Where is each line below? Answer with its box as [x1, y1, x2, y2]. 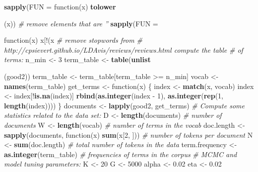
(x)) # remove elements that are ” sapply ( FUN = [4, 18, 158, 28]
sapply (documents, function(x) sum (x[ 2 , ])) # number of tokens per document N [4, 129, 253, 140]
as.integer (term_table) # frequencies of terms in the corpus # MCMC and [4, 149, 237, 159]
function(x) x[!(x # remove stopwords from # [4, 35, 142, 45]
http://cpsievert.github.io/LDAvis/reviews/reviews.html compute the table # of [4, 44, 243, 55]
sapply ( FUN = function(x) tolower [4, 1, 116, 11]
